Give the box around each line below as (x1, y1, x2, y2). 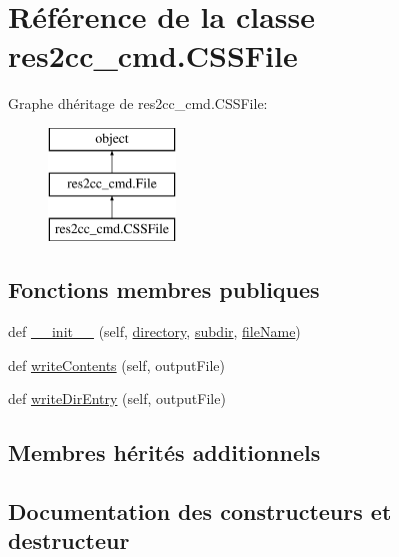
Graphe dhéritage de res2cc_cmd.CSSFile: (8, 93, 268, 114)
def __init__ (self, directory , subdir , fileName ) (8, 321, 301, 342)
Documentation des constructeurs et (8, 496, 392, 527)
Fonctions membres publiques (8, 274, 320, 305)
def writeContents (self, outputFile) (8, 354, 226, 375)
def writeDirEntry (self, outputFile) (8, 388, 226, 409)
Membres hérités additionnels (8, 437, 321, 468)
